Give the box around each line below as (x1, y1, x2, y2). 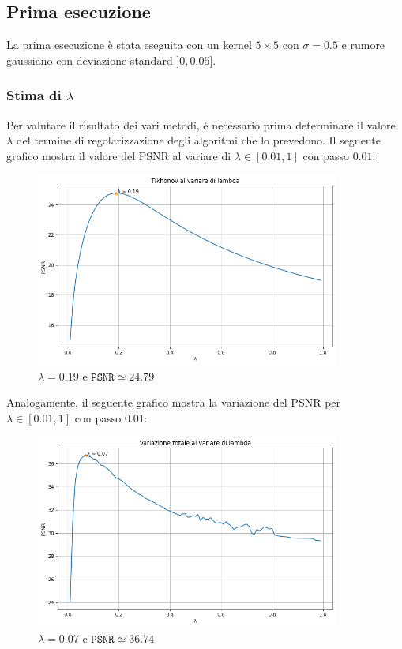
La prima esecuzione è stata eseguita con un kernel (6, 36, 252, 53)
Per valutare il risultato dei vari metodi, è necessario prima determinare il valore (6, 116, 396, 133)
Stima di (6, 85, 62, 105)
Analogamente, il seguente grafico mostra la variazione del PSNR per (6, 394, 341, 411)
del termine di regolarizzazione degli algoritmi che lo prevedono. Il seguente (16, 132, 381, 148)
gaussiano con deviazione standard (6, 51, 173, 68)
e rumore (341, 36, 385, 53)
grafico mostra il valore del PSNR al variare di (6, 147, 231, 163)
